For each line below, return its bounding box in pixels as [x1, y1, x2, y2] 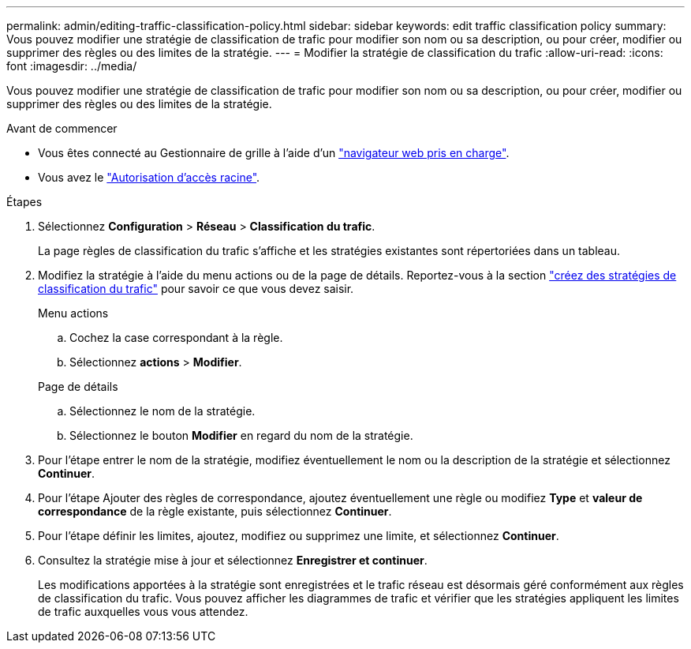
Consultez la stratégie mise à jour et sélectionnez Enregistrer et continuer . [38, 553, 428, 567]
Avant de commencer [6, 122, 118, 135]
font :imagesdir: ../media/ [6, 59, 137, 73]
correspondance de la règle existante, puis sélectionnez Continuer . [38, 505, 392, 518]
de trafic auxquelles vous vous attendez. [38, 605, 248, 618]
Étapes [6, 195, 43, 208]
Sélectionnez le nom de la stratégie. [69, 404, 256, 418]
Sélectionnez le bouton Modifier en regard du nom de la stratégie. [69, 429, 413, 442]
